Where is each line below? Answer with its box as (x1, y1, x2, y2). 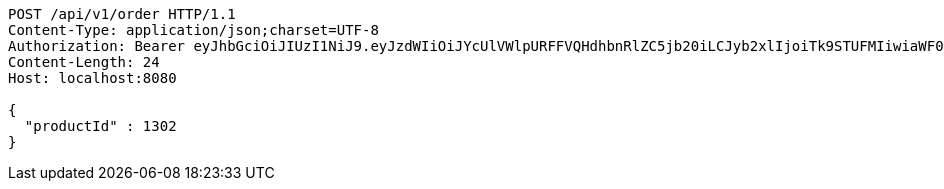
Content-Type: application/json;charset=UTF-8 (8, 22, 379, 38)
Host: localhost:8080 (8, 70, 177, 86)
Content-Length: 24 (8, 54, 160, 70)
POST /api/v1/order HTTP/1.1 (8, 6, 236, 22)
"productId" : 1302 (24, 118, 177, 134)
